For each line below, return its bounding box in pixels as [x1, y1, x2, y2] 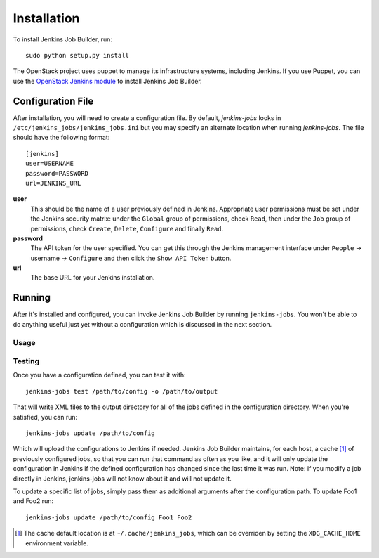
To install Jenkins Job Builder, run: [13, 35, 112, 44]
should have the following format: [13, 134, 110, 142]
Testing [13, 356, 40, 366]
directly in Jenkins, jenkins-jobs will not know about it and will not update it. [13, 474, 232, 483]
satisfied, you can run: [13, 413, 78, 421]
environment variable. [25, 538, 89, 547]
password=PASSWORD [25, 169, 89, 177]
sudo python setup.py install [25, 51, 130, 59]
